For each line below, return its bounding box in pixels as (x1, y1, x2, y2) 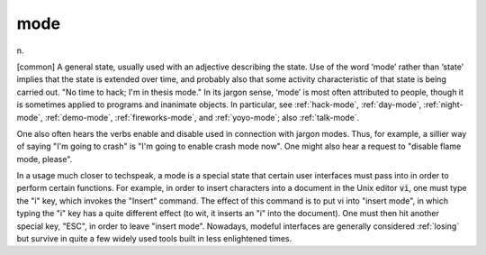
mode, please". (16, 153, 73, 164)
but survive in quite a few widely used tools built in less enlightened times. (16, 233, 292, 244)
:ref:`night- (423, 99, 463, 110)
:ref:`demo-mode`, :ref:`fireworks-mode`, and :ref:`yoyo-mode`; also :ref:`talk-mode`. (44, 112, 360, 123)
